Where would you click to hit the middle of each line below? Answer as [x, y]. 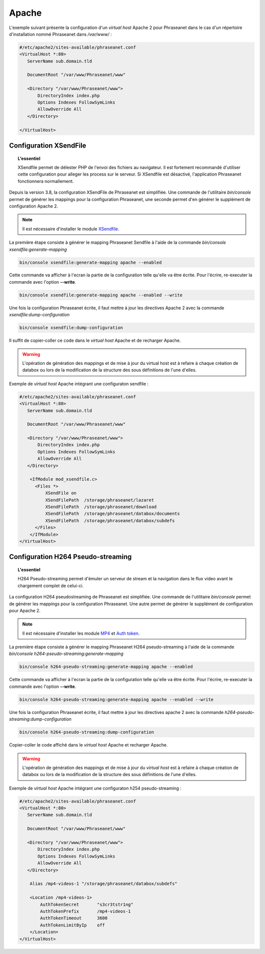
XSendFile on [61, 493]
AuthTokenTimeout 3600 [74, 918]
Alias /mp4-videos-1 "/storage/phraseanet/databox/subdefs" [104, 884]
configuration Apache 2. [34, 206]
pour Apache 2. [25, 610]
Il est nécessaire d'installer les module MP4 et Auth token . [81, 633]
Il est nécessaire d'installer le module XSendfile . [71, 229]
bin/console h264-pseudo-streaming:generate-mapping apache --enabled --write [116, 699]
